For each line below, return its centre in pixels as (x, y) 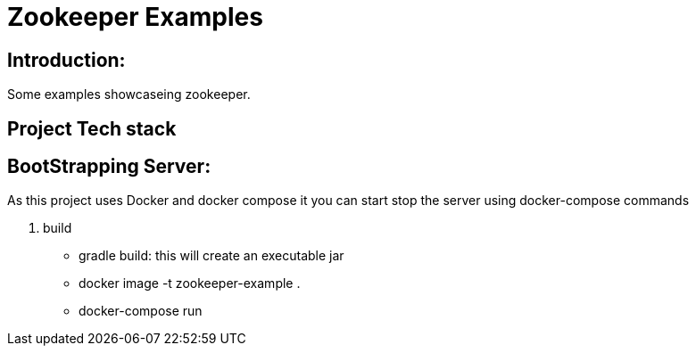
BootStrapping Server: (109, 167)
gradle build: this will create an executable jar (211, 256)
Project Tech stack (92, 128)
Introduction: (66, 60)
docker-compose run (141, 311)
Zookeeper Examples (135, 17)
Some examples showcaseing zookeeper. (129, 94)
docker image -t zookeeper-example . (190, 283)
